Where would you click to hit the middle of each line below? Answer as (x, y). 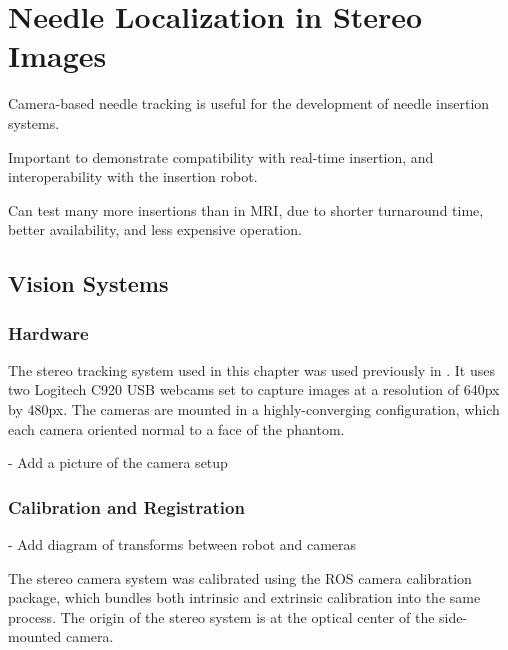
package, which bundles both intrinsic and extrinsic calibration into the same (244, 597)
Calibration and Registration (126, 506)
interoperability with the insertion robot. (133, 176)
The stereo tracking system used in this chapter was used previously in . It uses (251, 369)
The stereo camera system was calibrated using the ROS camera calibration (240, 577)
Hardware (48, 332)
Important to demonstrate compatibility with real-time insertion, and (221, 156)
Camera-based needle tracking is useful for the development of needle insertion (249, 103)
